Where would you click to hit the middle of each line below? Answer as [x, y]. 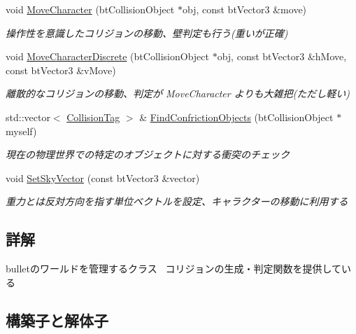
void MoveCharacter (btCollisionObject [90, 9]
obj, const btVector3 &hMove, [282, 56]
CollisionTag [93, 117]
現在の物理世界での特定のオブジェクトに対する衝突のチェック [148, 154]
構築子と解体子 [57, 320]
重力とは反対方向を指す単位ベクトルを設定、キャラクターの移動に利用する [177, 201]
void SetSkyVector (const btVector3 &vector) [103, 178]
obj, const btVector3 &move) [244, 9]
